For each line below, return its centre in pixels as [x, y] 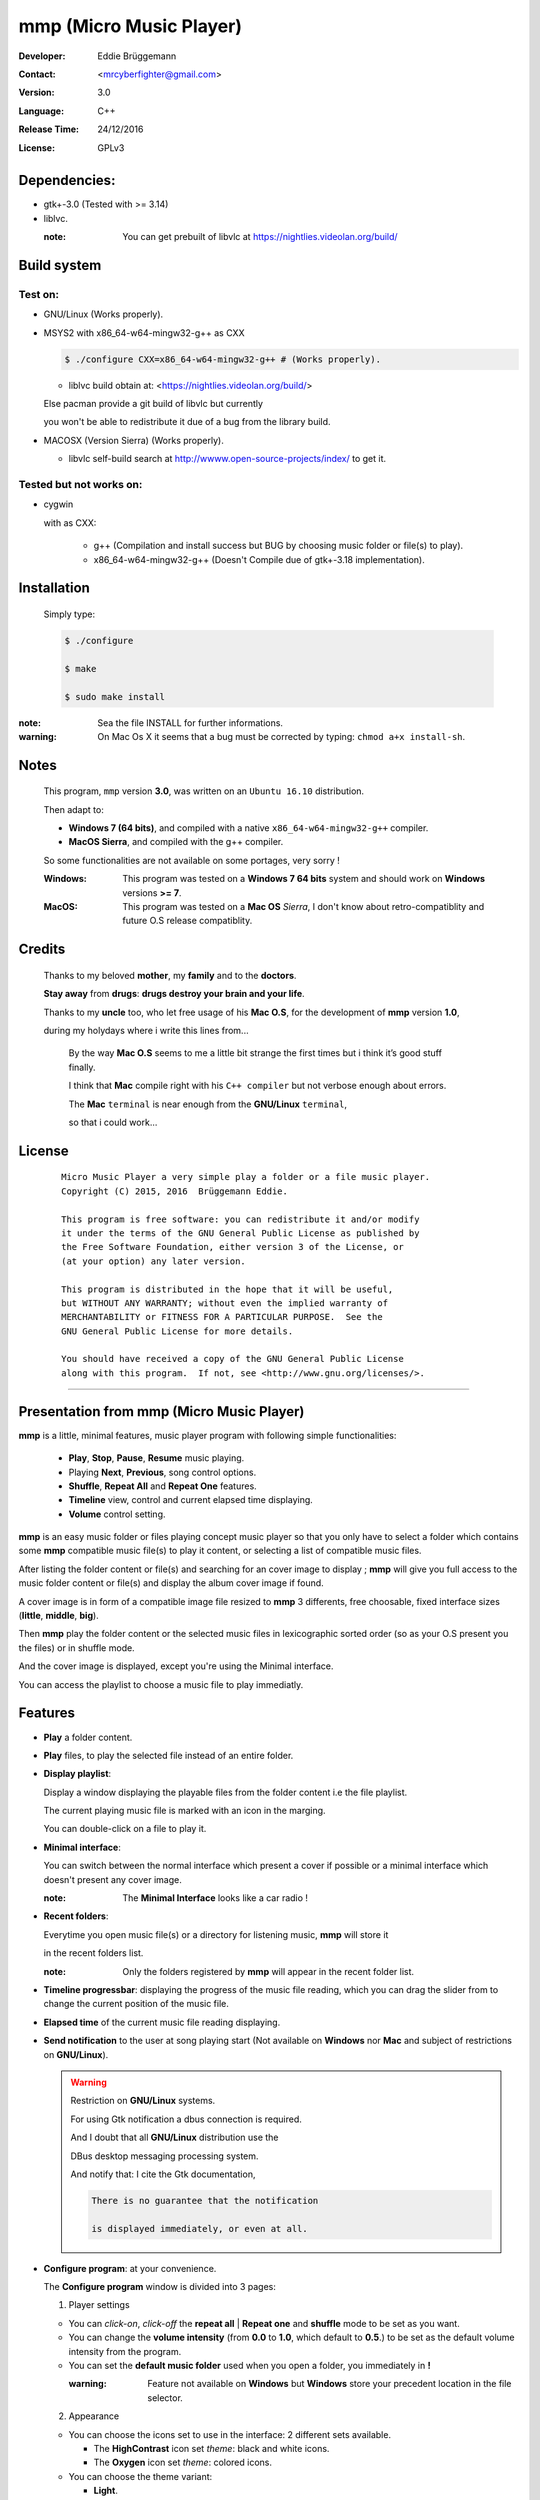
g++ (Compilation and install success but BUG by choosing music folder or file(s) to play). [278, 546]
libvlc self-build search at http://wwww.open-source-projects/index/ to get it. [227, 459]
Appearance [94, 2416]
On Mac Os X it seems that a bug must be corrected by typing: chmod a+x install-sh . [281, 736]
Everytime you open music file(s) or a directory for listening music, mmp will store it [216, 1934]
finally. [82, 1067]
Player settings [99, 2305]
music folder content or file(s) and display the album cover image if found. [171, 1583]
